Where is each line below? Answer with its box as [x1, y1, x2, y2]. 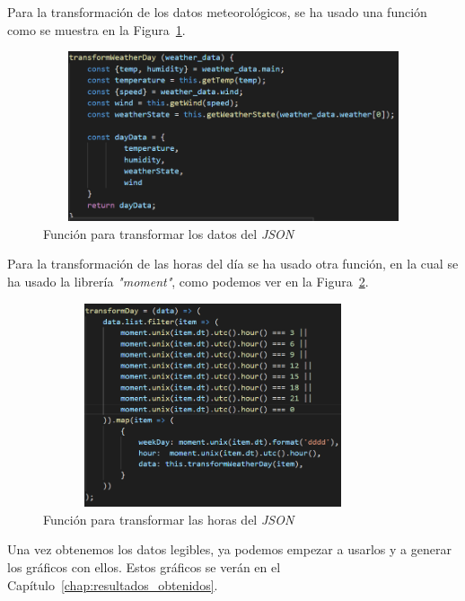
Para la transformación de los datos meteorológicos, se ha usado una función [7, 3, 427, 21]
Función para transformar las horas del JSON [43, 509, 294, 528]
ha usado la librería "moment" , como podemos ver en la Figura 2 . [7, 271, 369, 290]
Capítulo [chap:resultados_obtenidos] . [7, 575, 218, 594]
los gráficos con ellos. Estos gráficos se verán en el [7, 558, 281, 577]
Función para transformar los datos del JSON [43, 224, 294, 243]
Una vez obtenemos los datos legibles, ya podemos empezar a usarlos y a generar [7, 540, 452, 559]
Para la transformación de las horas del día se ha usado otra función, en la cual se [7, 254, 459, 273]
